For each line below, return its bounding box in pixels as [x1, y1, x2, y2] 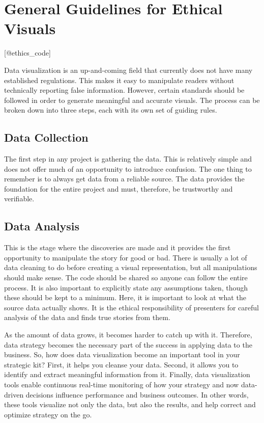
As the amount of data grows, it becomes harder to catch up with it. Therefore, [4, 329, 252, 339]
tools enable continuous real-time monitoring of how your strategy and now [4, 379, 239, 389]
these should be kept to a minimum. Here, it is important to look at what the [4, 292, 246, 303]
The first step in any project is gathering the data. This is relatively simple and [4, 153, 252, 164]
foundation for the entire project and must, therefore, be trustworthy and [4, 183, 233, 194]
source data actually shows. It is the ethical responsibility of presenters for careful [4, 302, 259, 312]
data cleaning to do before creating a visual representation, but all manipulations [4, 262, 257, 273]
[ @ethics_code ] [4, 47, 51, 58]
